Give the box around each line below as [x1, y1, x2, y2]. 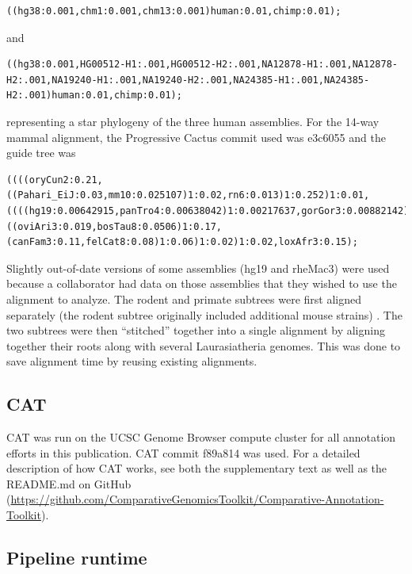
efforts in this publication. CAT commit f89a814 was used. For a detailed [6, 444, 360, 461]
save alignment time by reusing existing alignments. [6, 353, 257, 369]
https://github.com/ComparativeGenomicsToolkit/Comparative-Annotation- [10, 491, 384, 507]
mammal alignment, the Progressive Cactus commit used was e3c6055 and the [6, 128, 386, 145]
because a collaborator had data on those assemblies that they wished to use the [6, 275, 397, 292]
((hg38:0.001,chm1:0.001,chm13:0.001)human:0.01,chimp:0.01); [6, 6, 341, 17]
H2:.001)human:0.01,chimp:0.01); [6, 90, 182, 101]
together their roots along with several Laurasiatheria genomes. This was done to [6, 337, 401, 354]
